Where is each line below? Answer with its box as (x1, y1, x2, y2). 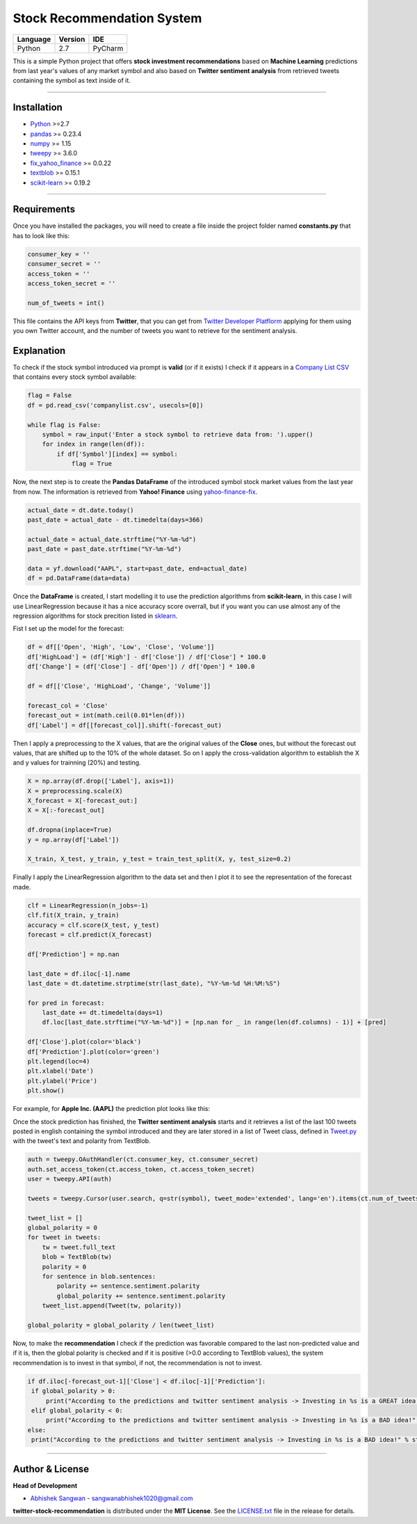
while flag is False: (27, 421, 101, 428)
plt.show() (27, 1087, 65, 1095)
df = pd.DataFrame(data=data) (27, 575, 131, 582)
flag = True (71, 460, 113, 468)
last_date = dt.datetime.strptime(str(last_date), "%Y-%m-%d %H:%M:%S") (27, 979, 281, 987)
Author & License (13, 1463, 90, 1475)
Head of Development (13, 1481, 78, 1490)
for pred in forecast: (27, 999, 105, 1006)
